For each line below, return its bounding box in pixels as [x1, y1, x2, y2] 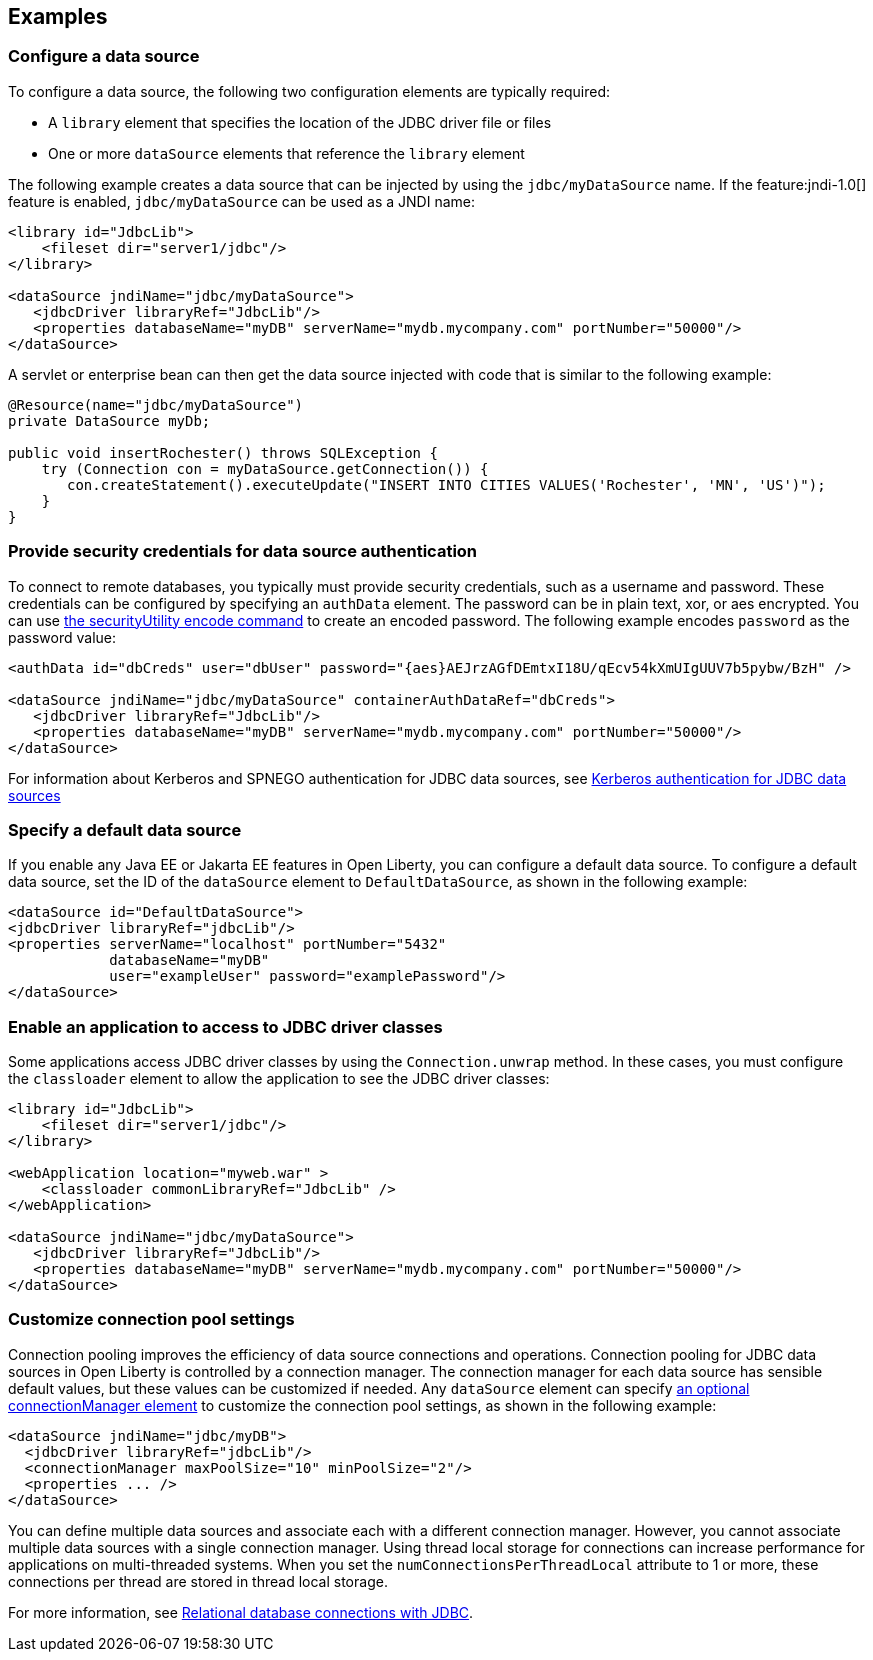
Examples [8, 4, 108, 29]
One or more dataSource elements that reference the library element [48, 144, 525, 162]
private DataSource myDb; [8, 412, 211, 429]
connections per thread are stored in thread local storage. [8, 1572, 388, 1590]
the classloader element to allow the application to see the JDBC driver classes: [8, 1070, 550, 1088]
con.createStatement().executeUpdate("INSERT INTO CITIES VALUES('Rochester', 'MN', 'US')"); [67, 476, 826, 493]
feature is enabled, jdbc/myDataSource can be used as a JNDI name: [8, 192, 475, 210]
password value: [8, 628, 117, 646]
